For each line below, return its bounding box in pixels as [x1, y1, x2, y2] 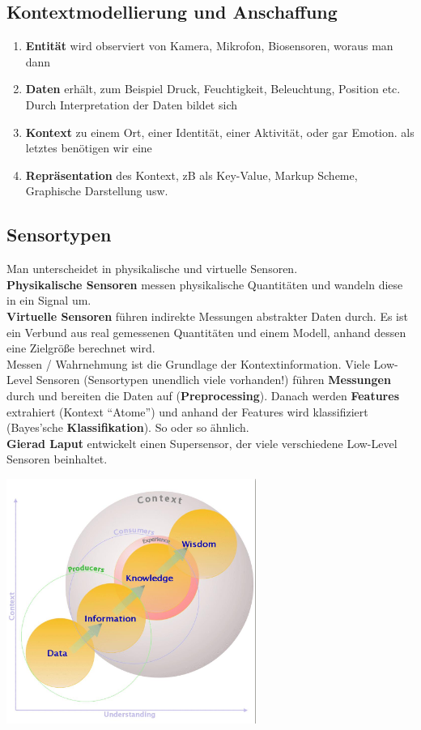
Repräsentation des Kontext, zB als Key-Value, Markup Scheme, [25, 166, 358, 183]
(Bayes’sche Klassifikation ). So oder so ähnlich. [6, 419, 249, 436]
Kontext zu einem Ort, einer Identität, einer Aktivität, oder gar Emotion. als [25, 123, 415, 140]
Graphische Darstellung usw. [25, 182, 168, 199]
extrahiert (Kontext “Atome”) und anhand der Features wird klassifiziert [6, 403, 368, 420]
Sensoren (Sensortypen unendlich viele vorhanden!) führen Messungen [36, 371, 391, 388]
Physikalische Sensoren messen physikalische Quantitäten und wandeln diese [6, 275, 403, 292]
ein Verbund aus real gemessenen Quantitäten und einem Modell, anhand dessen [6, 323, 406, 340]
